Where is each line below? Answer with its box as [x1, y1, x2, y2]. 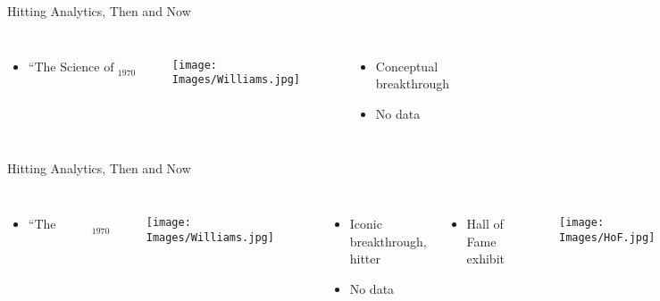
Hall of [466, 213, 504, 232]
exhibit [466, 249, 505, 268]
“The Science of [28, 61, 114, 74]
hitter [349, 249, 380, 268]
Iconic [349, 213, 382, 232]
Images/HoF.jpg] [558, 230, 656, 244]
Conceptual [375, 56, 439, 75]
